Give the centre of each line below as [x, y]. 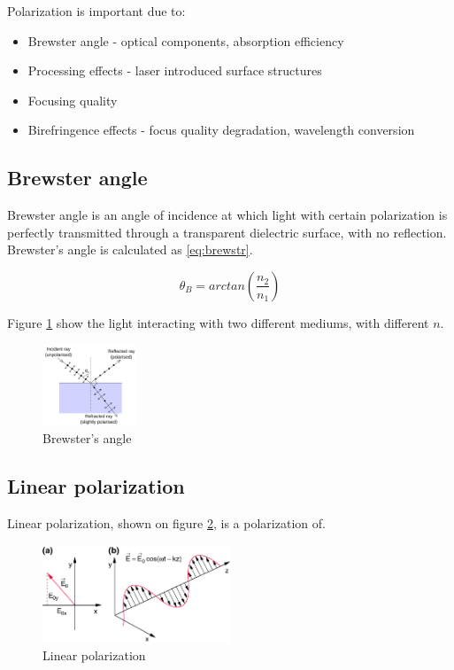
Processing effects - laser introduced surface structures [175, 70]
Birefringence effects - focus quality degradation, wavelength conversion [221, 130]
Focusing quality [73, 100]
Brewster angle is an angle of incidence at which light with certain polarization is [227, 215]
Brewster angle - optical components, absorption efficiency [186, 40]
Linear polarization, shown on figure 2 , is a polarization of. [166, 523]
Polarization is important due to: [96, 11]
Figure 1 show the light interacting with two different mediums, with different [218, 322]
